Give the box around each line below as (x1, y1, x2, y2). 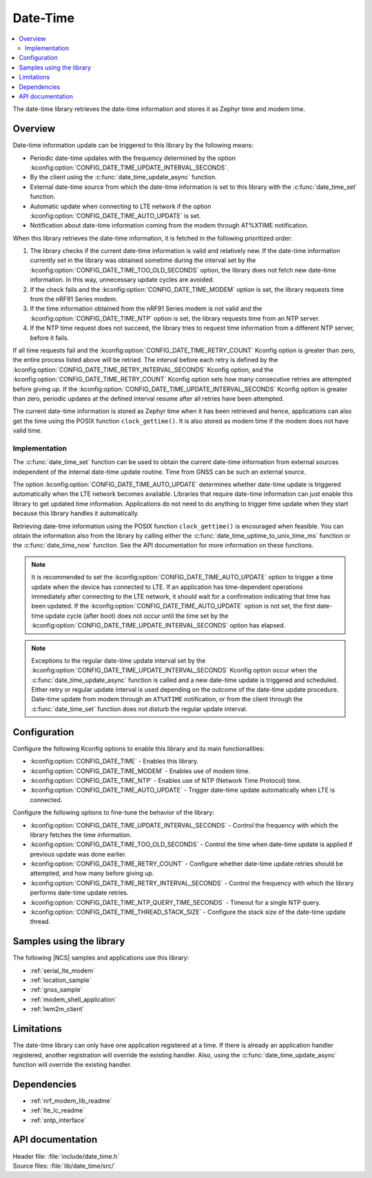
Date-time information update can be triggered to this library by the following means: (12, 141, 254, 150)
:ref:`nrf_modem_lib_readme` (30, 1097, 113, 1105)
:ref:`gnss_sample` (30, 986, 83, 994)
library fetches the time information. (30, 830, 132, 839)
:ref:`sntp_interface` (30, 1116, 86, 1124)
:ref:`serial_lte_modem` (30, 966, 96, 975)
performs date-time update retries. (30, 888, 129, 897)
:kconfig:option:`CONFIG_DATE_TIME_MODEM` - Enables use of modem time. (30, 766, 251, 775)
